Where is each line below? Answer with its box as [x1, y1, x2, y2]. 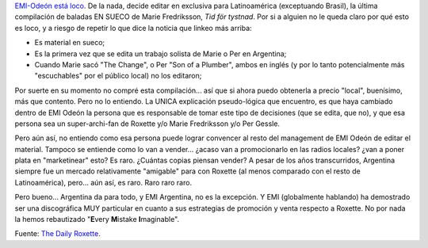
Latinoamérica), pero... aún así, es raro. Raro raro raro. [14, 177, 193, 187]
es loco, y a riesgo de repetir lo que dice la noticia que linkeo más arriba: [14, 23, 253, 32]
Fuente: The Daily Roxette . [14, 229, 101, 238]
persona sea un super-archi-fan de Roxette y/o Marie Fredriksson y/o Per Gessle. [14, 119, 281, 128]
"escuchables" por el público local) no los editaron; [34, 71, 202, 81]
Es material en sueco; [34, 38, 105, 48]
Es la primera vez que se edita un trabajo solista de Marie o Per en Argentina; [34, 48, 287, 59]
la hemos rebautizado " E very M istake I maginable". [14, 215, 180, 224]
